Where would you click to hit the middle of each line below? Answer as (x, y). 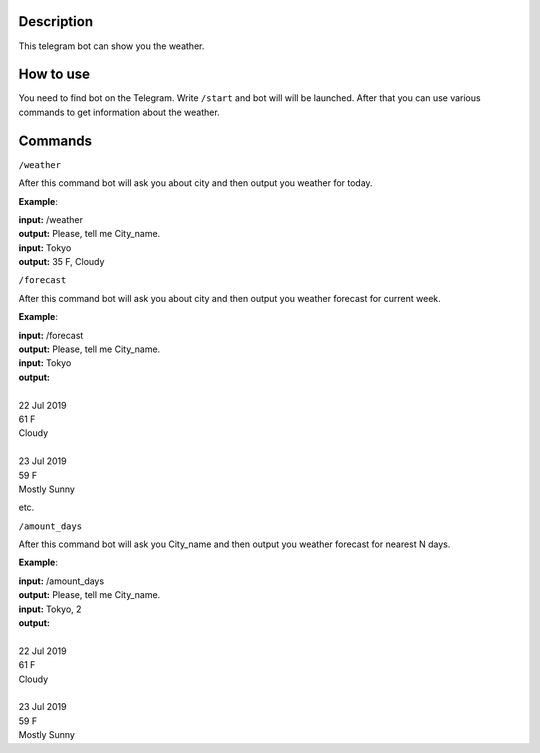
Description (56, 21)
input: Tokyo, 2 (50, 609)
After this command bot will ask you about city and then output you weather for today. (196, 183)
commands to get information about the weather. (119, 112)
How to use (54, 74)
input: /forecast (51, 335)
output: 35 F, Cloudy (61, 262)
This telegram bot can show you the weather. (111, 46)
